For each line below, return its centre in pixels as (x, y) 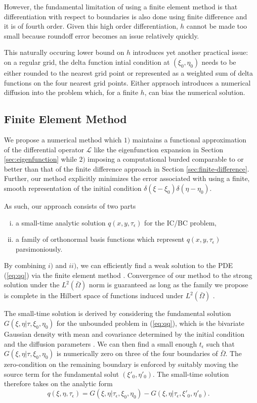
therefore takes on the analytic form (58, 383)
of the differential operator (44, 149)
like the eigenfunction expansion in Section (159, 149)
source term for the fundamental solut (62, 374)
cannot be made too (217, 26)
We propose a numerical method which (63, 139)
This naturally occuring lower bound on (64, 52)
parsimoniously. (39, 248)
